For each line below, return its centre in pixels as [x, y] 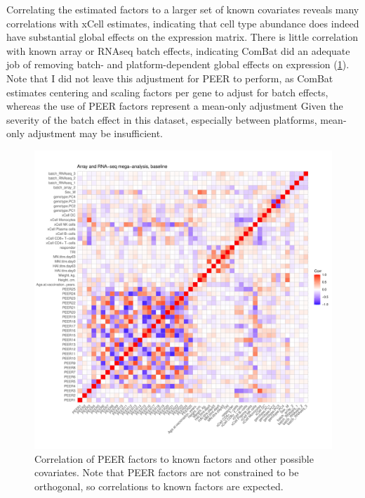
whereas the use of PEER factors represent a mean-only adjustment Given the [175, 106]
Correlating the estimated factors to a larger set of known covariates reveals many [183, 9]
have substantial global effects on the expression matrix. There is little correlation [182, 37]
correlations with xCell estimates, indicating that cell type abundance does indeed [183, 23]
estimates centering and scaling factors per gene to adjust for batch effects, [167, 92]
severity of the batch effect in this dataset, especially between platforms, [162, 119]
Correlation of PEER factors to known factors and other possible [174, 458]
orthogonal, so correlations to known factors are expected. [159, 486]
